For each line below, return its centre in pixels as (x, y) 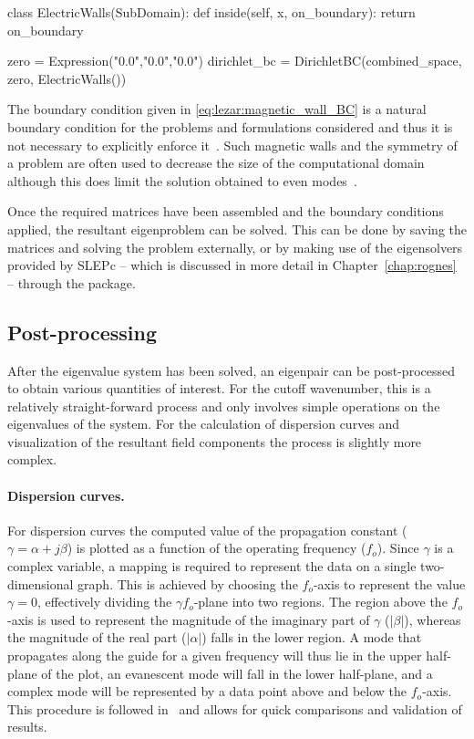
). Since (398, 548)
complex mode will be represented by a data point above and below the (207, 691)
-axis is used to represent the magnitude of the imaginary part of (189, 619)
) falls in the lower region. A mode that (312, 637)
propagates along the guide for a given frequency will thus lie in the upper (215, 656)
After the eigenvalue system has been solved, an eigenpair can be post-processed (231, 370)
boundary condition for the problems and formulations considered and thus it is (230, 126)
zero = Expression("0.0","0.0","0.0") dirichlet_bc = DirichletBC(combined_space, (235, 61)
